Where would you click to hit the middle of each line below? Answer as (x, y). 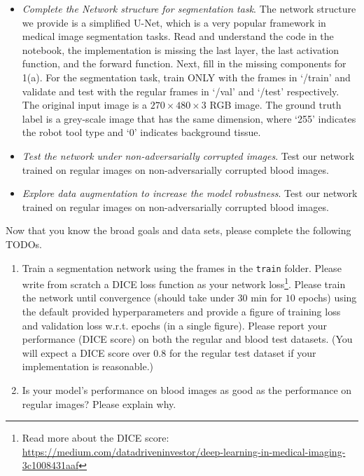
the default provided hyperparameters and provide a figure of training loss (181, 311)
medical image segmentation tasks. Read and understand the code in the (178, 36)
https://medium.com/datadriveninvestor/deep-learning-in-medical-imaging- (184, 451)
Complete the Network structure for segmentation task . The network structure (189, 8)
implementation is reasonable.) (88, 366)
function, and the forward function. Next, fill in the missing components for (184, 63)
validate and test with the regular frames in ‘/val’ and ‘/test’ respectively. (181, 91)
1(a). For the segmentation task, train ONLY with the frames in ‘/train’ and (186, 77)
